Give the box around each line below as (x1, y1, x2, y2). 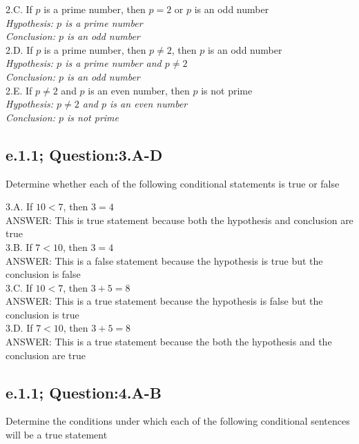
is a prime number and (65, 56, 162, 70)
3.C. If (6, 280, 32, 294)
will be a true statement (6, 427, 108, 442)
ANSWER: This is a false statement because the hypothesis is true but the (6, 253, 323, 268)
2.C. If (6, 2, 32, 16)
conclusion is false (6, 267, 81, 281)
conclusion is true (6, 307, 79, 321)
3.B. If (6, 239, 32, 254)
